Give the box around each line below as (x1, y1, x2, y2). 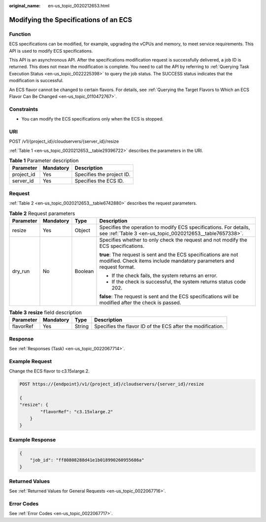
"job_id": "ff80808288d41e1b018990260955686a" (30, 457, 145, 462)
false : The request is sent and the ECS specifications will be (99, 293, 239, 300)
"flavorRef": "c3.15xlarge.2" (40, 409, 113, 414)
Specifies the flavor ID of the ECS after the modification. (94, 323, 224, 330)
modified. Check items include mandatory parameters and (99, 257, 234, 264)
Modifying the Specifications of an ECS (9, 15, 133, 24)
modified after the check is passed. (99, 299, 182, 306)
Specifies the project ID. (74, 171, 131, 178)
